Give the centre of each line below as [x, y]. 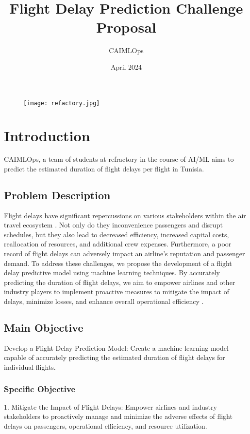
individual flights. [30, 367]
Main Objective [44, 327]
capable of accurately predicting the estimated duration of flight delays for [115, 357]
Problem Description [57, 195]
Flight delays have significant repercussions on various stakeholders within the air [125, 215]
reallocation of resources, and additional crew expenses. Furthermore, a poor [118, 244]
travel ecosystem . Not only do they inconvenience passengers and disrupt [113, 225]
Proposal [126, 27]
